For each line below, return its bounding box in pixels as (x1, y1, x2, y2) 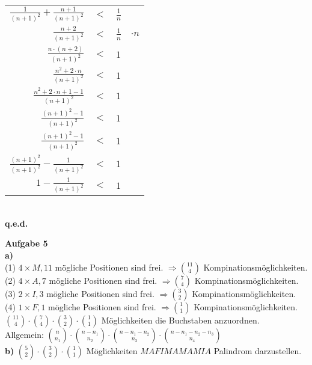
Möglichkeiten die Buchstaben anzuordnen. (101, 313, 260, 326)
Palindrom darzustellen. (213, 344, 302, 357)
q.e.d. (5, 216, 28, 229)
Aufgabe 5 (5, 237, 48, 250)
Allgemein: (5, 328, 44, 340)
